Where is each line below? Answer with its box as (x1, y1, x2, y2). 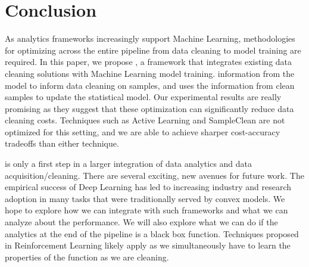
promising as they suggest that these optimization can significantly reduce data (5, 102, 294, 114)
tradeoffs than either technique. (5, 137, 119, 150)
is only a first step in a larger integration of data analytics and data (5, 157, 252, 170)
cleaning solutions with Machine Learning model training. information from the (5, 67, 295, 79)
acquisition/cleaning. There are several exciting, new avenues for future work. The (5, 169, 304, 181)
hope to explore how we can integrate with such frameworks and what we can (5, 204, 288, 216)
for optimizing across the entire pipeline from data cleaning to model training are (5, 44, 301, 56)
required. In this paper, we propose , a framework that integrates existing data (5, 55, 292, 68)
